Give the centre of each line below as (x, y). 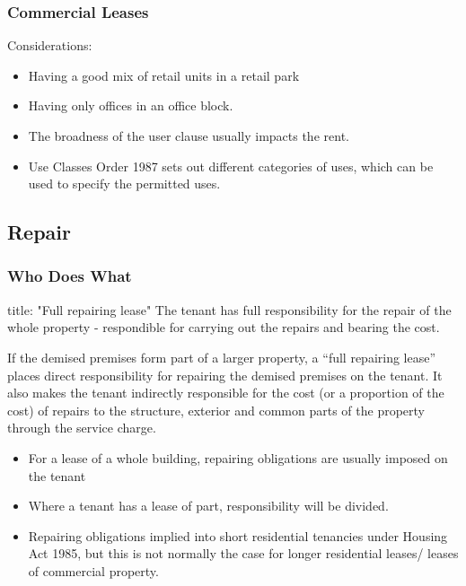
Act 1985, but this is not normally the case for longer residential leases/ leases (243, 553)
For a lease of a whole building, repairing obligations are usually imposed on (238, 457)
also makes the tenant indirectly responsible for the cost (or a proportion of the (226, 393)
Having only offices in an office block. (131, 105)
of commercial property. (93, 570)
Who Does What (70, 276)
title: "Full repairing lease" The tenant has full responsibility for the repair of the (229, 309)
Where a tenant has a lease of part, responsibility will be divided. (208, 506)
